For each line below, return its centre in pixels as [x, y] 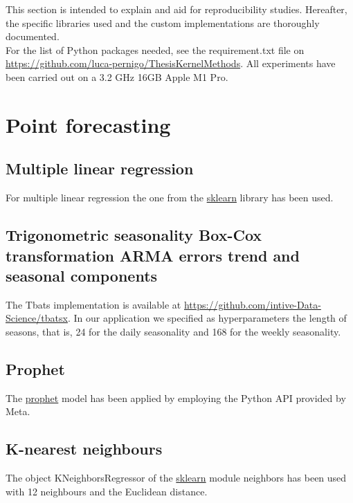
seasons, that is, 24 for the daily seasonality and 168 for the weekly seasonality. [173, 331]
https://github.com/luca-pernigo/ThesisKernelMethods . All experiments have [171, 63]
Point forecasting [88, 124]
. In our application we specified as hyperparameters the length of [207, 318]
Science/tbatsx [37, 318]
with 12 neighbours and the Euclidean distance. [107, 491]
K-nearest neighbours [84, 449]
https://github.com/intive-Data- [252, 304]
